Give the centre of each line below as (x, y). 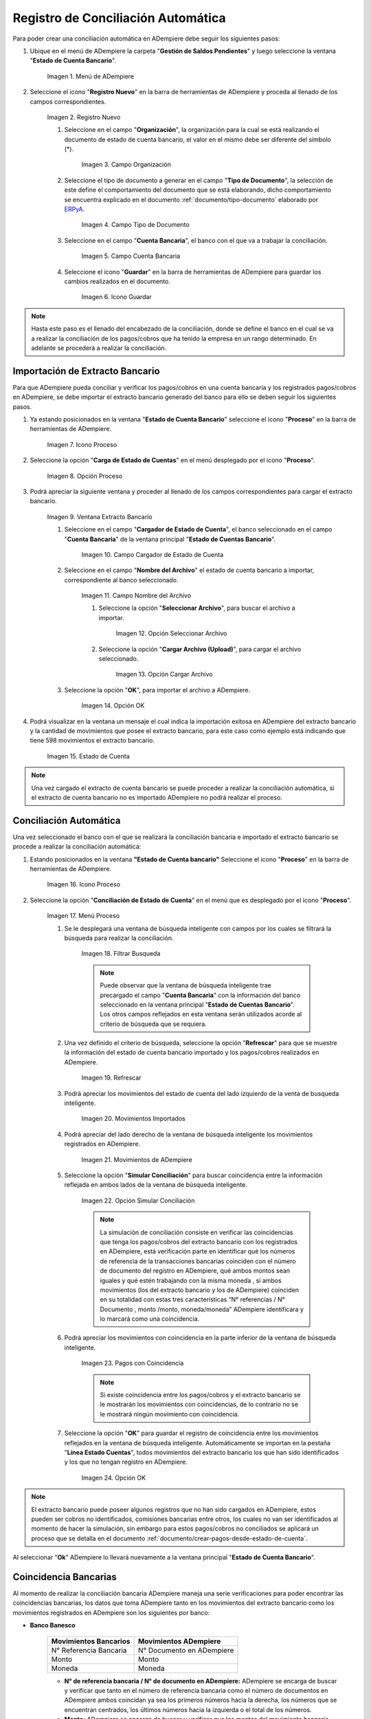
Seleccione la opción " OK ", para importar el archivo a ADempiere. (157, 690)
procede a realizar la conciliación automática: (77, 846)
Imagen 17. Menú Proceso (83, 916)
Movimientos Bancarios (91, 1641)
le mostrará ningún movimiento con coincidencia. (170, 1414)
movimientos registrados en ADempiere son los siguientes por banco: (111, 1612)
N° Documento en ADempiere (186, 1650)
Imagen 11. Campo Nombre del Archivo (136, 595)
